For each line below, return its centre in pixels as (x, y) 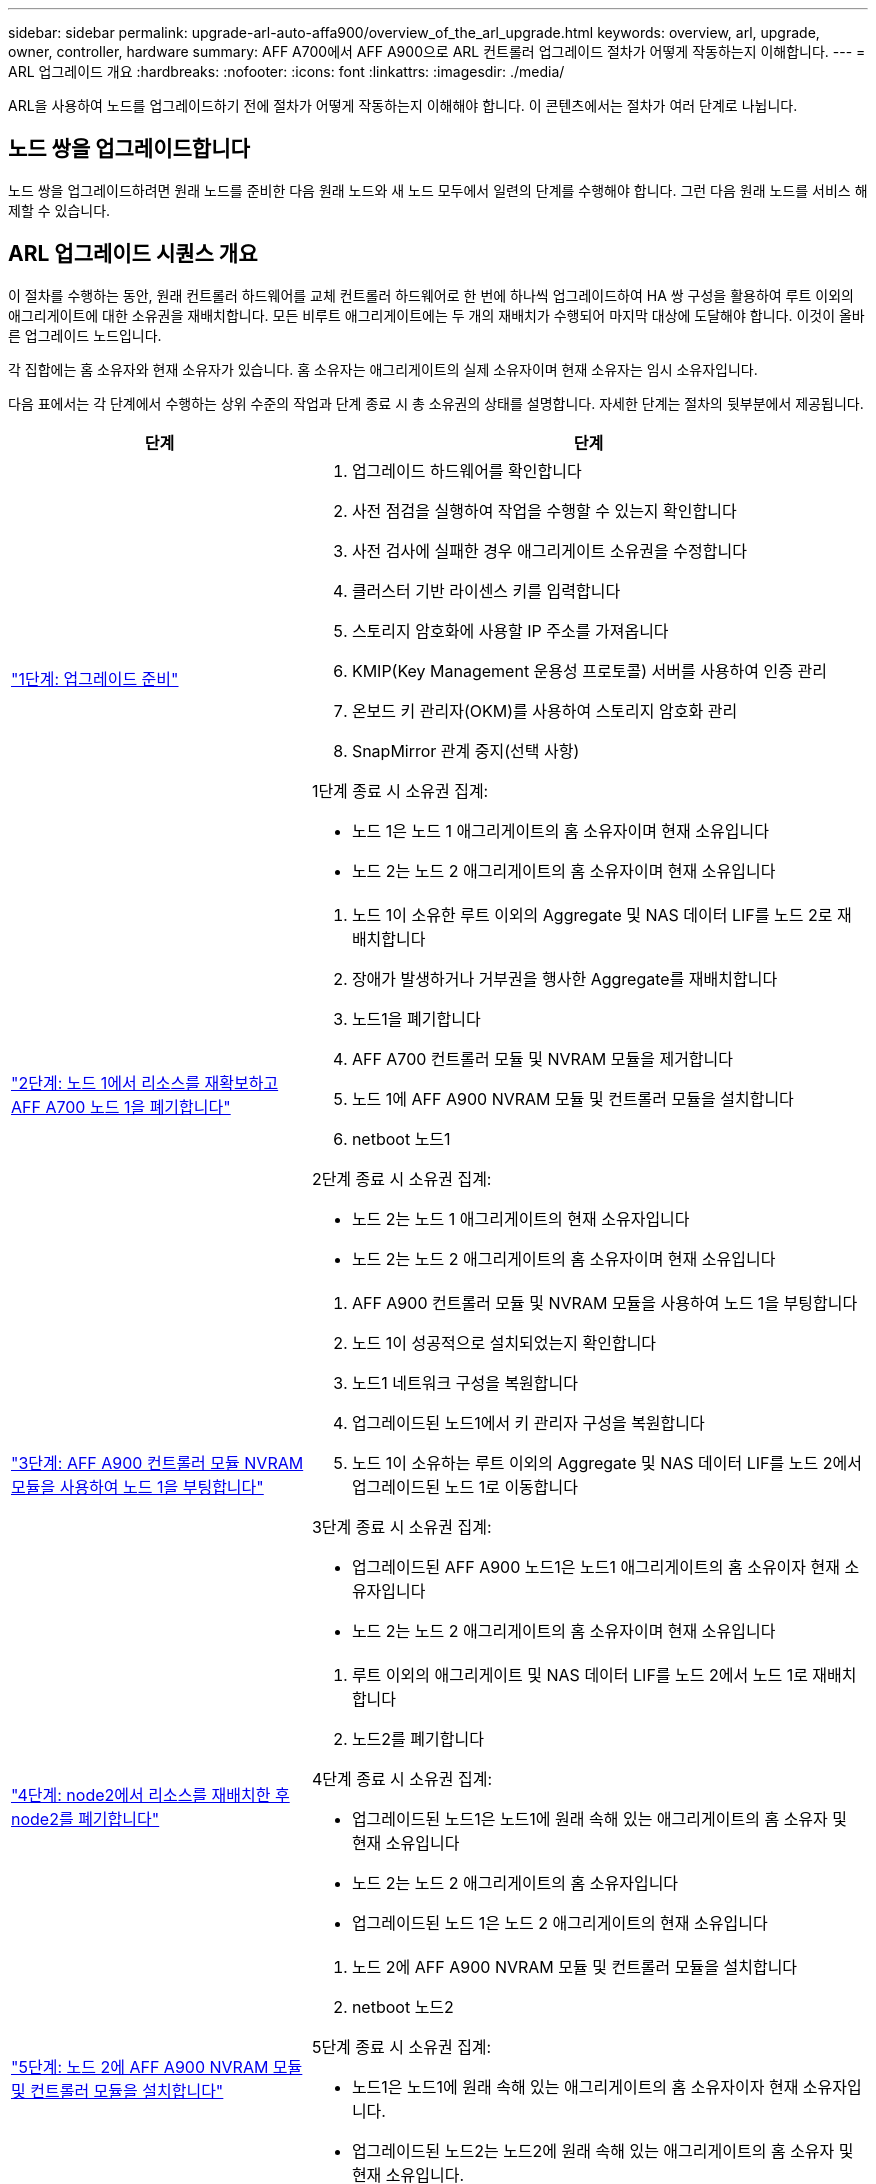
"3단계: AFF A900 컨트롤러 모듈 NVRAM (157, 1462)
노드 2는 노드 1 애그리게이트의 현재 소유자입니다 (520, 1218)
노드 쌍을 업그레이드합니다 (129, 149)
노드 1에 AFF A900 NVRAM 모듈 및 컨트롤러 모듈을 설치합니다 (572, 1098)
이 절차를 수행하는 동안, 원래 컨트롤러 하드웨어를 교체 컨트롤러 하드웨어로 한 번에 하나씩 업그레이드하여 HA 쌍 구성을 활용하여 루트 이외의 (431, 295)
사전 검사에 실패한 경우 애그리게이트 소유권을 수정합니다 (549, 550)
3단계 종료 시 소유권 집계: (401, 1526)
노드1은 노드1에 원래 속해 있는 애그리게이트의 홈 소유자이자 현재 (575, 2086)
